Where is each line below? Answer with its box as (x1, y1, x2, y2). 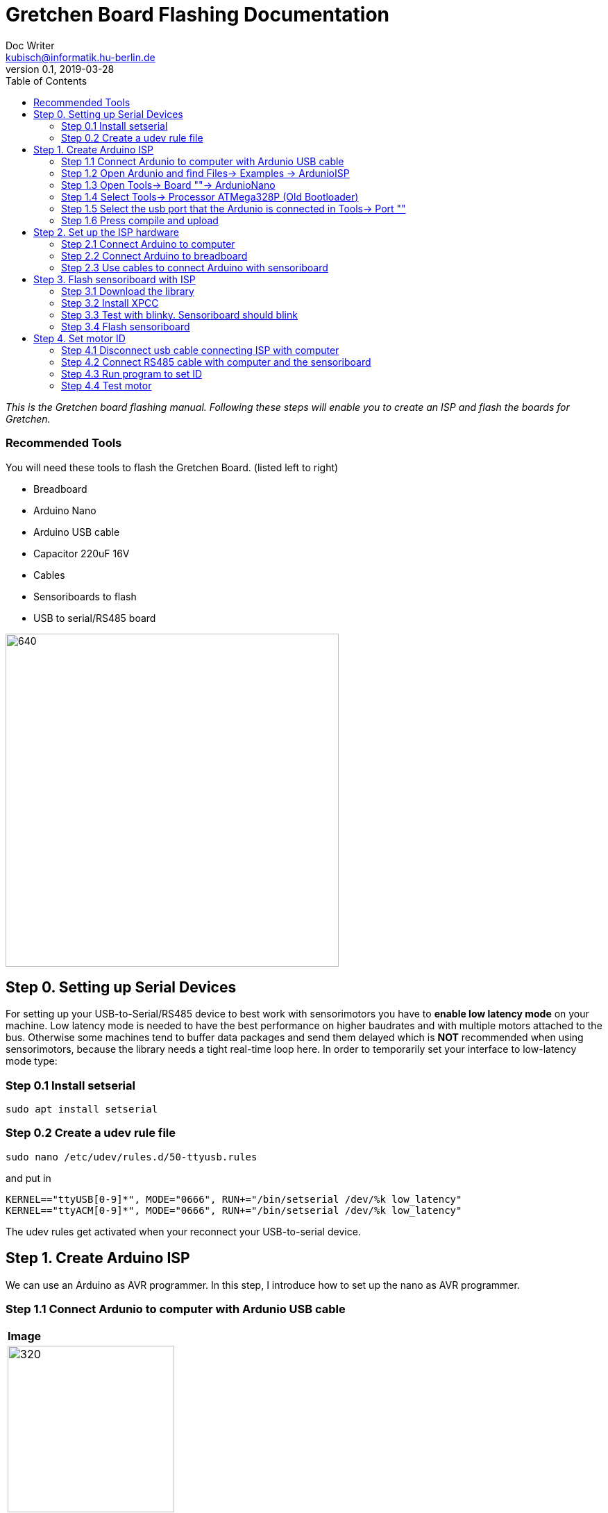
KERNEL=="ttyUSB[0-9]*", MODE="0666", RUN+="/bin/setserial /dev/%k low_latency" (6, 1193, 462, 1205)
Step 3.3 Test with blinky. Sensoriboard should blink (61, 308, 298, 321)
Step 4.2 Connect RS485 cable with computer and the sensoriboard (61, 355, 371, 368)
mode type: (6, 1055, 58, 1067)
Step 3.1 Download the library (61, 285, 194, 297)
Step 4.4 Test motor (61, 379, 152, 391)
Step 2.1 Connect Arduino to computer (61, 237, 235, 250)
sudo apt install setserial (6, 1104, 158, 1115)
